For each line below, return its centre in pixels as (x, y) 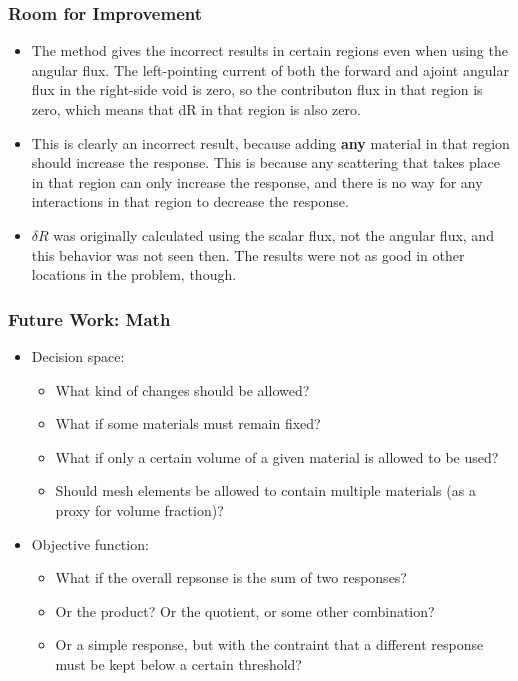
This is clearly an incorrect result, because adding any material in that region (270, 142)
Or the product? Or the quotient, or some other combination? (245, 610)
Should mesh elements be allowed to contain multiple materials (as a (265, 490)
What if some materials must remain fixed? (188, 423)
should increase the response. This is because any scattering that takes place (265, 162)
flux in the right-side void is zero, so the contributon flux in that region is (257, 89)
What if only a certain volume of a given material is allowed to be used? (277, 456)
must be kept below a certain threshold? (178, 663)
